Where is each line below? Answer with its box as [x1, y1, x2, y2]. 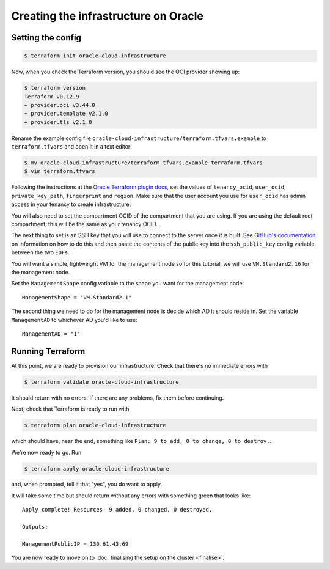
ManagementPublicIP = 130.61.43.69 [22, 540, 129, 547]
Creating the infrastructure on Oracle [11, 9, 204, 23]
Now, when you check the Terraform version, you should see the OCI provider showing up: [11, 68, 240, 76]
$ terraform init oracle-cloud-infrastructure [24, 53, 166, 59]
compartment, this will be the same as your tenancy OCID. [11, 220, 158, 227]
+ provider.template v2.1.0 [24, 110, 108, 117]
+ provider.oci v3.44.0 [24, 101, 96, 108]
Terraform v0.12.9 [24, 93, 79, 100]
